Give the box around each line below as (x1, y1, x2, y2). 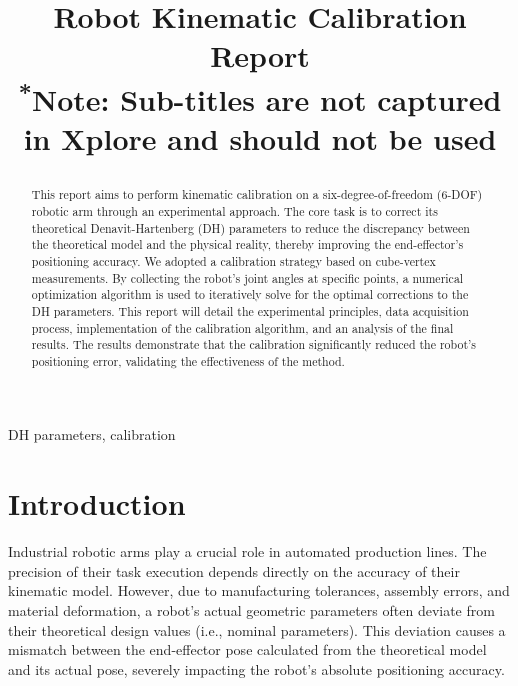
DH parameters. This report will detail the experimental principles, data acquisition (31, 302, 469, 319)
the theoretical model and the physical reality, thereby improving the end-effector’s (31, 236, 464, 253)
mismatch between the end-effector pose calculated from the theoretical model (8, 639, 487, 660)
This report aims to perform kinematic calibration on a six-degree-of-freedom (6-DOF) (31, 186, 483, 203)
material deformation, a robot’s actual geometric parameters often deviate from (8, 599, 495, 620)
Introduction (8, 483, 186, 524)
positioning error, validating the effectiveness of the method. (31, 352, 345, 369)
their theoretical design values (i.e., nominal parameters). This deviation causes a (8, 619, 506, 640)
